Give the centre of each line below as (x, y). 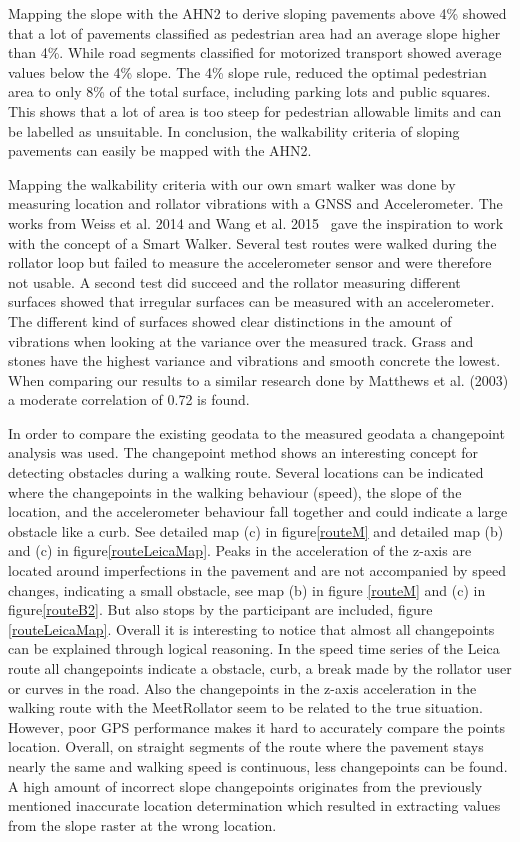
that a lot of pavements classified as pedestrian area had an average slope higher (254, 32)
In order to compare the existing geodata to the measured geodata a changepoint (256, 432)
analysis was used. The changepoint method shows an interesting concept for (243, 452)
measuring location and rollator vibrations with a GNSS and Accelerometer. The (255, 203)
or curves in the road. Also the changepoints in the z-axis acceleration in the (242, 687)
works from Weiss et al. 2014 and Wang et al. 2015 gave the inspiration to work (256, 222)
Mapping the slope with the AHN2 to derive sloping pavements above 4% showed (257, 13)
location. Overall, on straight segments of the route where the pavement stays (246, 746)
